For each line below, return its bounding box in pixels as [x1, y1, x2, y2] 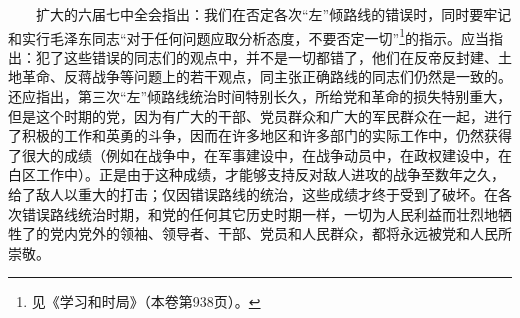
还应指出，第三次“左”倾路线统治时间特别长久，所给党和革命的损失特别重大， [8, 86, 512, 107]
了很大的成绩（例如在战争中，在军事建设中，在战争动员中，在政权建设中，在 [8, 144, 512, 165]
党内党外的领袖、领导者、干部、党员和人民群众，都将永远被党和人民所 [49, 223, 512, 244]
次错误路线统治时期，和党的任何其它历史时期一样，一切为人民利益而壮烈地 [8, 203, 498, 224]
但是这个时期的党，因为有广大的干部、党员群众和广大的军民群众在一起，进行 [8, 105, 512, 126]
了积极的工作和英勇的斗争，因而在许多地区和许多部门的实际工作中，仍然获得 [8, 125, 512, 146]
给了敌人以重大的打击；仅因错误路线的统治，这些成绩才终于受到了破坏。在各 [8, 184, 512, 204]
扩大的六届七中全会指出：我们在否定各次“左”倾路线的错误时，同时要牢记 [35, 4, 512, 24]
